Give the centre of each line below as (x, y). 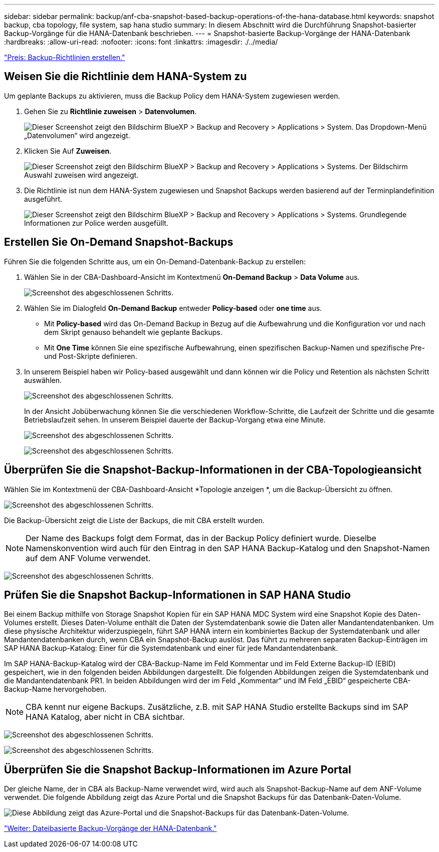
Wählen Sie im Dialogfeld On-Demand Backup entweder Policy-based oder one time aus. (173, 308)
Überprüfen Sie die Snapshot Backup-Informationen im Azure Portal (178, 769)
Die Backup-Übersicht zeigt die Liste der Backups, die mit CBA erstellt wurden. (134, 520)
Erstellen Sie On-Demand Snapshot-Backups (119, 242)
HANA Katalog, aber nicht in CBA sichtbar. (105, 717)
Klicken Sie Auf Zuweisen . (68, 151)
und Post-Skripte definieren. (91, 356)
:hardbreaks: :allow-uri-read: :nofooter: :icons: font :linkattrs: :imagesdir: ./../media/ (141, 42)
